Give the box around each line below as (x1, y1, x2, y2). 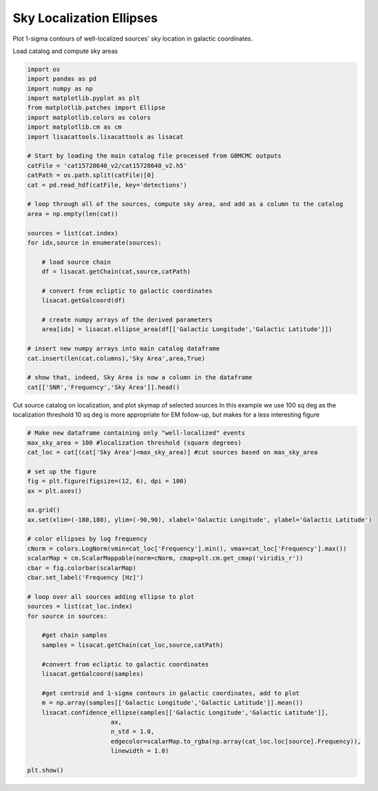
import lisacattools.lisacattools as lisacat (27, 133, 184, 140)
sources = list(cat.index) (27, 229, 118, 237)
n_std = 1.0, (110, 728, 155, 736)
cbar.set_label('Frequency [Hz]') (27, 573, 144, 582)
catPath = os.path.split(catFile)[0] (27, 171, 155, 179)
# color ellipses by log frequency (27, 535, 147, 543)
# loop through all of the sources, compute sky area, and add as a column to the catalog (27, 200, 344, 208)
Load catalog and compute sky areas (12, 47, 118, 55)
